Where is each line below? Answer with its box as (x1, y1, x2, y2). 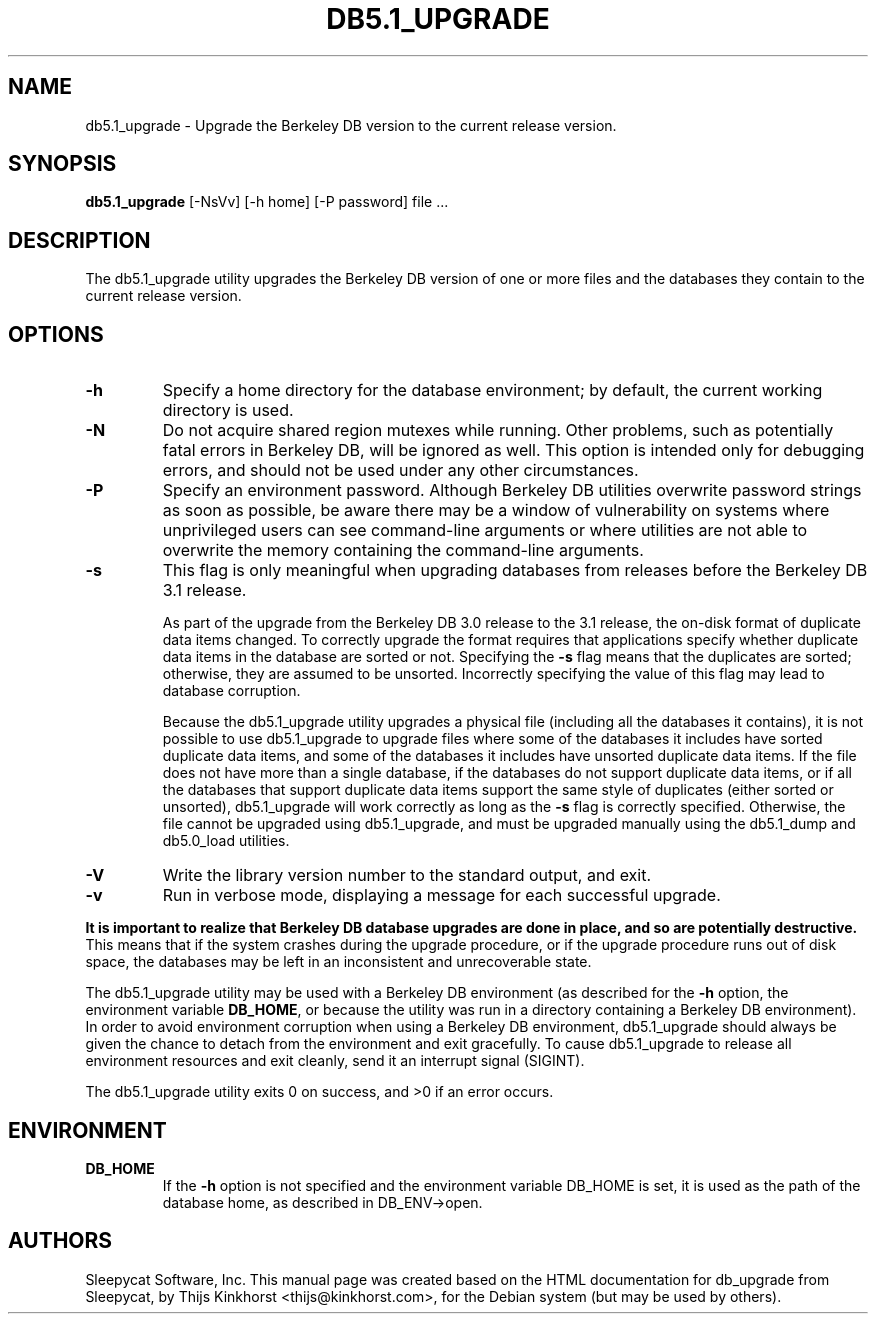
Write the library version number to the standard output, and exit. (162, 865, 652, 886)
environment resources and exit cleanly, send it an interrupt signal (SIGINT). (85, 1052, 585, 1070)
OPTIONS (8, 321, 104, 347)
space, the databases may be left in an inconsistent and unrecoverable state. (85, 953, 592, 971)
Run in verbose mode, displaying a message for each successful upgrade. (162, 885, 721, 906)
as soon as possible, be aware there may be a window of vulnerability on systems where (162, 500, 830, 521)
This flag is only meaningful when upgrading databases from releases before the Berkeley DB (162, 560, 868, 581)
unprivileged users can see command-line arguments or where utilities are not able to (162, 520, 808, 541)
